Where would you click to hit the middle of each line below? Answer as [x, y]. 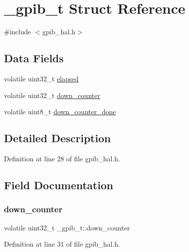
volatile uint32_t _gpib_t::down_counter [67, 227]
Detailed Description [58, 138]
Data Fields [34, 58]
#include [18, 32]
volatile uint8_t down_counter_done [60, 112]
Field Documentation [59, 185]
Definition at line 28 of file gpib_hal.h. [62, 158]
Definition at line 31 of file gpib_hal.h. [62, 244]
